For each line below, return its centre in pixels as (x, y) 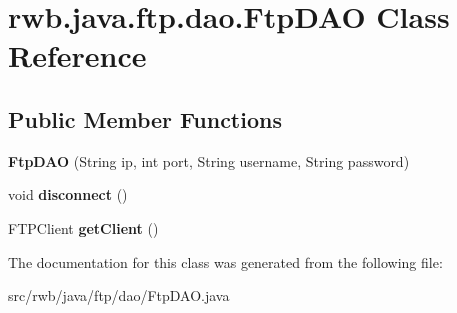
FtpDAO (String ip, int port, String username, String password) (209, 160)
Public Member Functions (145, 118)
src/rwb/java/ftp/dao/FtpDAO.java (119, 295)
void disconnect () (68, 194)
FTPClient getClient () (83, 227)
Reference (77, 55)
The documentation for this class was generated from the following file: (225, 261)
